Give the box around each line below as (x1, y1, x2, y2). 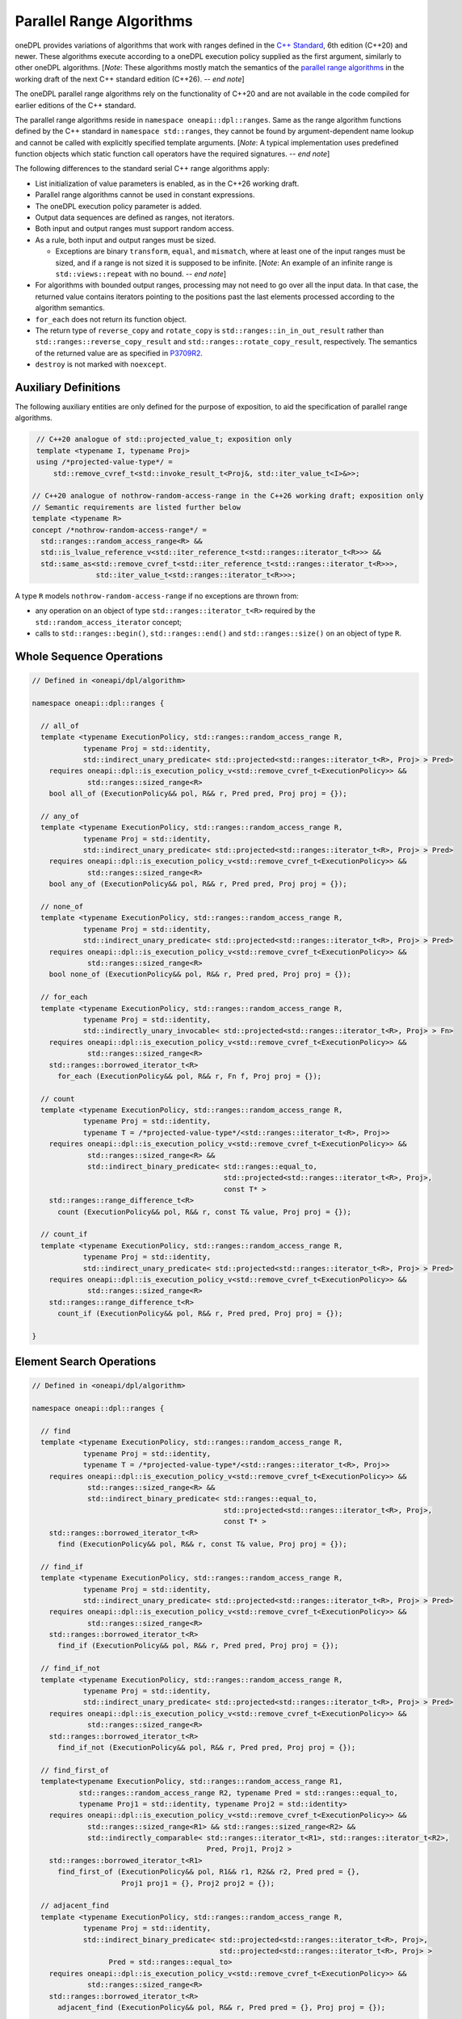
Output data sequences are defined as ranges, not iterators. (35, 212, 234, 222)
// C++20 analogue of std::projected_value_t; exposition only (36, 434, 292, 444)
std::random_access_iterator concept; (35, 617, 182, 627)
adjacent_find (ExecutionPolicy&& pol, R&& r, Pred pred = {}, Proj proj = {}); (57, 2003, 386, 2012)
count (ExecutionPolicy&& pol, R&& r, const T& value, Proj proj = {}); (57, 1207, 351, 1216)
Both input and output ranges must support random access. (35, 224, 234, 233)
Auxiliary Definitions (15, 380, 121, 394)
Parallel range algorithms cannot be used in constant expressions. (35, 190, 255, 199)
